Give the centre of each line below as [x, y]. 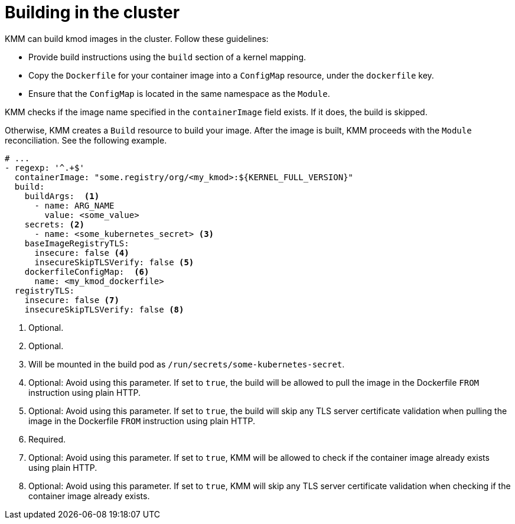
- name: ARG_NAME [74, 205]
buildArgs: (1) [62, 196]
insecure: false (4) [82, 253]
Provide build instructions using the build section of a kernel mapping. [167, 57]
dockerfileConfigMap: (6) [87, 271]
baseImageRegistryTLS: [77, 243]
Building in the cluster [92, 12]
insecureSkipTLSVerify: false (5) [114, 262]
